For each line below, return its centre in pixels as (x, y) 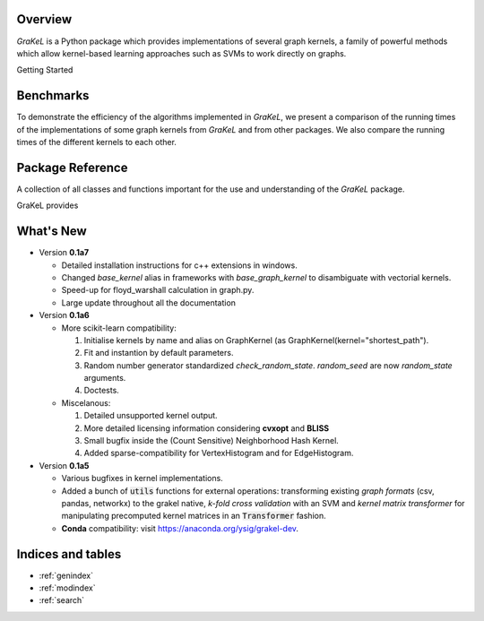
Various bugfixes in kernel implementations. (142, 479)
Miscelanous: (86, 402)
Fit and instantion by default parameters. (159, 353)
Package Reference (72, 167)
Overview (44, 19)
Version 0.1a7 (64, 253)
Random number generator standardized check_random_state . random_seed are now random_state (268, 365)
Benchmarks (53, 95)
